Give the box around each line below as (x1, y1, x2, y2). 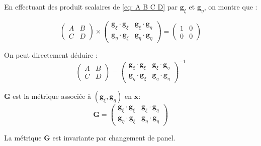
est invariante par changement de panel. (52, 132, 176, 143)
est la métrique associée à (13, 91, 92, 101)
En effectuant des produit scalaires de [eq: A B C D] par (4, 2, 178, 12)
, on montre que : (204, 2, 257, 12)
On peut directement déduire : (4, 49, 98, 60)
